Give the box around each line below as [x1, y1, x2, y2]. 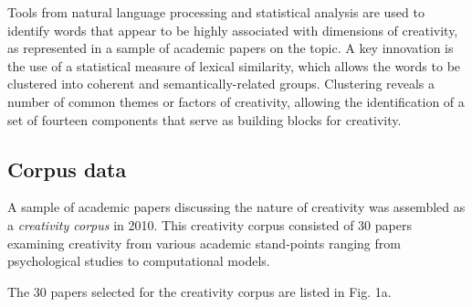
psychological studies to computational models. [7, 251, 270, 270]
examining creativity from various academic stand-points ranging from [7, 233, 401, 252]
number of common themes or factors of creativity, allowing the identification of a [7, 91, 465, 111]
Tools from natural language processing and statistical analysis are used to [7, 3, 425, 21]
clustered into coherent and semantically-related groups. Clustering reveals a [7, 74, 435, 93]
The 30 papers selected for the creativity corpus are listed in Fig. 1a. [7, 281, 392, 301]
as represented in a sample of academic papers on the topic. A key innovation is [7, 38, 454, 58]
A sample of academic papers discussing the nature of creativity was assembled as [7, 197, 466, 217]
